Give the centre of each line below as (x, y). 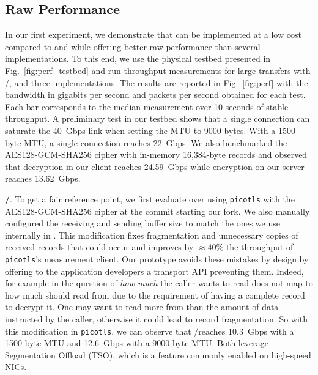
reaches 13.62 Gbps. (43, 178)
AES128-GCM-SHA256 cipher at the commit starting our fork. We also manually (157, 211)
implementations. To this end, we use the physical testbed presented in (138, 58)
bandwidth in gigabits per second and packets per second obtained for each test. (155, 95)
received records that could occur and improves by (99, 247)
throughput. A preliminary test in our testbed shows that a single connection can (157, 118)
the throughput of (260, 247)
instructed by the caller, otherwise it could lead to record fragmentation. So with (157, 318)
